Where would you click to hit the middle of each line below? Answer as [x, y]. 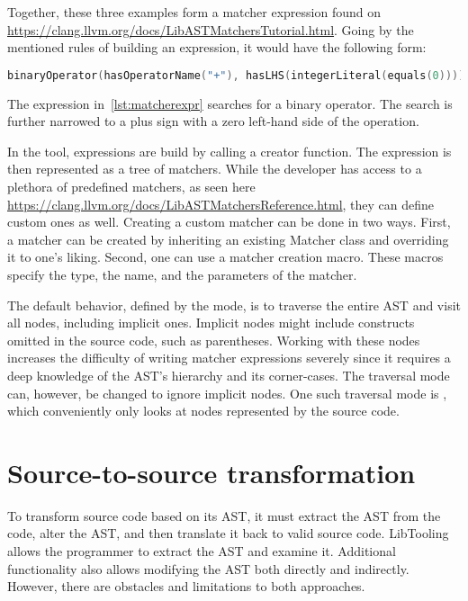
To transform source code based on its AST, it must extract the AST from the [224, 515]
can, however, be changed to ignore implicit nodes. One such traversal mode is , [227, 393]
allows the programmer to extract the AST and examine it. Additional [202, 551]
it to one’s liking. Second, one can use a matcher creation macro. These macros [225, 257]
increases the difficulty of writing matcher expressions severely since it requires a [229, 358]
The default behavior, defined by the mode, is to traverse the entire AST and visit [234, 305]
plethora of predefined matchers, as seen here [131, 187]
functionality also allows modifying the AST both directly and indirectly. [208, 568]
